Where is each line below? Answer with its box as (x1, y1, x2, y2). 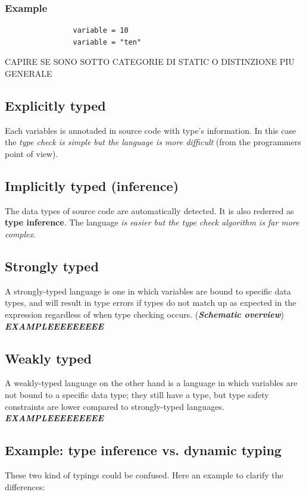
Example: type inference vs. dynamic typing (5, 441, 282, 459)
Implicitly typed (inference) (5, 176, 179, 195)
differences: (5, 480, 45, 493)
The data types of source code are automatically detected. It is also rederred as (5, 204, 294, 217)
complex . (5, 227, 36, 240)
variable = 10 (73, 26, 129, 35)
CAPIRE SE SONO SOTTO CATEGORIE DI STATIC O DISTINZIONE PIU (5, 55, 295, 68)
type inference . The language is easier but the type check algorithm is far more (5, 216, 299, 228)
